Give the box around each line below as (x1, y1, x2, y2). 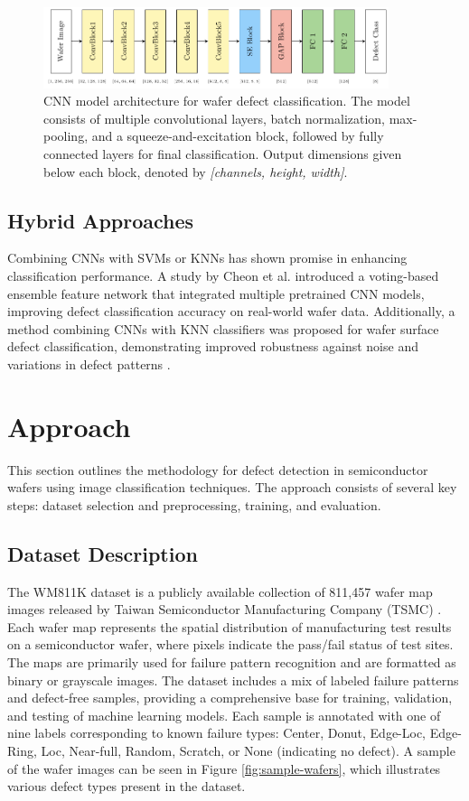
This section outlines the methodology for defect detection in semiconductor (7, 460, 428, 479)
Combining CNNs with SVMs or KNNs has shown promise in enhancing (7, 248, 408, 267)
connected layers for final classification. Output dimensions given (43, 144, 402, 163)
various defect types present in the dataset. (7, 777, 246, 796)
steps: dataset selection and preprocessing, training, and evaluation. (7, 495, 381, 514)
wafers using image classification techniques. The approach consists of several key (7, 478, 457, 497)
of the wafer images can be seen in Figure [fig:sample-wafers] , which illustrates (7, 759, 441, 778)
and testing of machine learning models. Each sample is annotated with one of (7, 705, 441, 724)
